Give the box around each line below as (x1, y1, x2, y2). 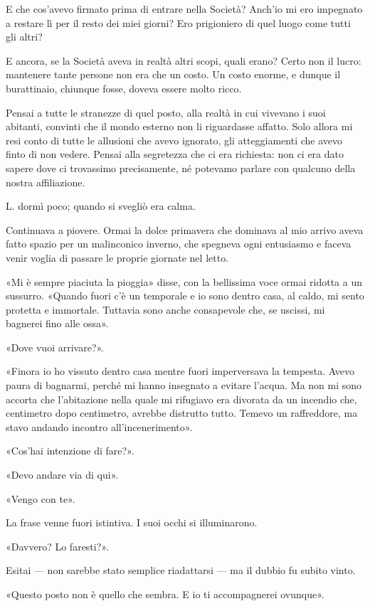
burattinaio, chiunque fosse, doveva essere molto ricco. (6, 80, 242, 95)
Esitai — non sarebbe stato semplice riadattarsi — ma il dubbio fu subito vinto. (6, 563, 356, 578)
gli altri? (6, 29, 43, 44)
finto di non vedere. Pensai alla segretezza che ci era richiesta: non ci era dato (6, 147, 344, 161)
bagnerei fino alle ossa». (6, 316, 109, 331)
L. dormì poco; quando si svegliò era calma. (6, 198, 196, 213)
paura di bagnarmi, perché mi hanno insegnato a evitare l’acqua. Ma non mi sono (6, 378, 362, 393)
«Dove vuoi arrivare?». (6, 339, 104, 354)
